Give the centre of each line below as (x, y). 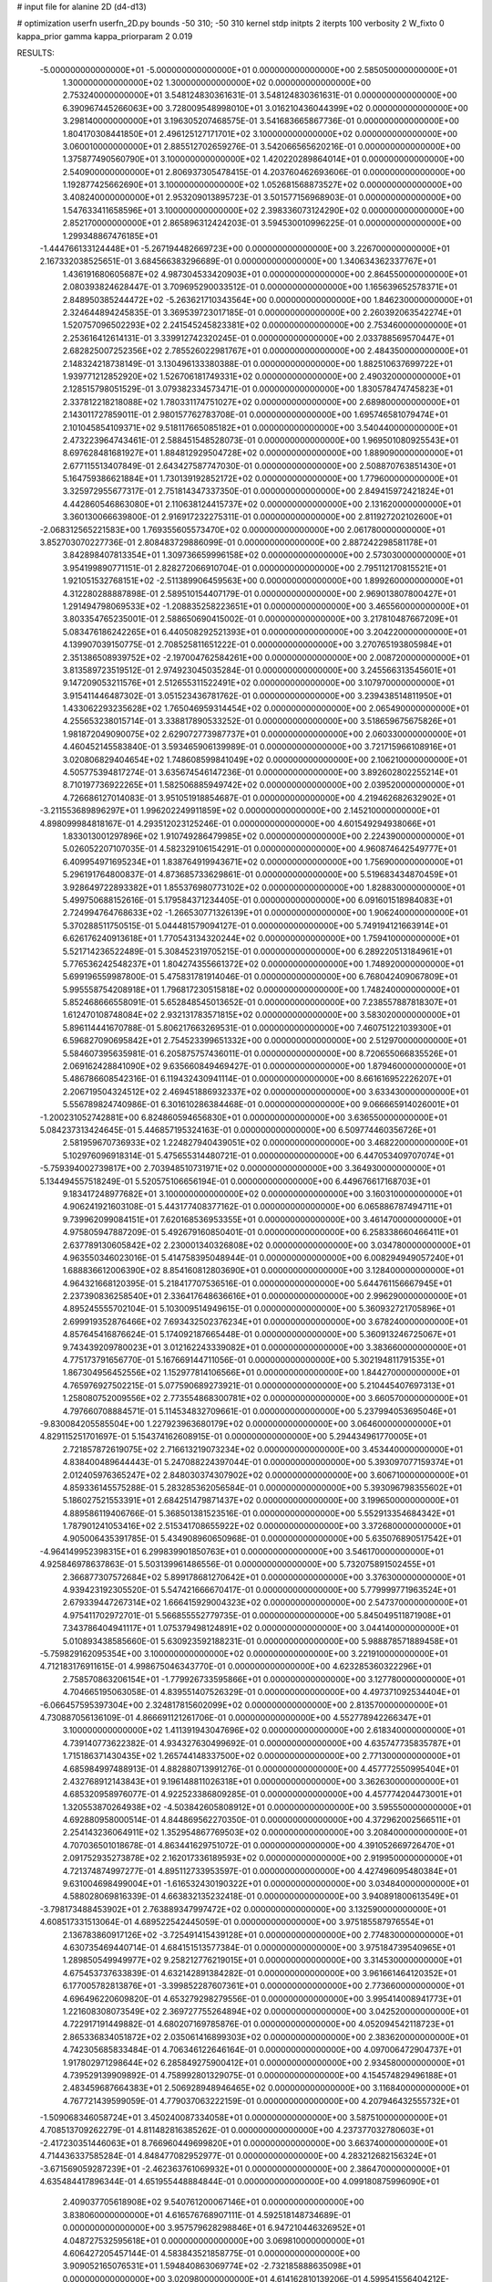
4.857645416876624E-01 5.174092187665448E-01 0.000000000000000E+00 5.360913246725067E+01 (259, 1335)
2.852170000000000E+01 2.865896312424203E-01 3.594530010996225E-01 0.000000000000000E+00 (262, 223)
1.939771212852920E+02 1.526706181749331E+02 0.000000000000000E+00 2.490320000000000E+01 (261, 376)
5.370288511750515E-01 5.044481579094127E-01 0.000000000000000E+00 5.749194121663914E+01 (255, 926)
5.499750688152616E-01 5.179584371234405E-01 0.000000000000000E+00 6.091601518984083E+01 (257, 900)
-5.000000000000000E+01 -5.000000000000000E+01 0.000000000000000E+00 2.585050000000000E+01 (248, 69)
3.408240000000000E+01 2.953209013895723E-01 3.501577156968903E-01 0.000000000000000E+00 (262, 197)
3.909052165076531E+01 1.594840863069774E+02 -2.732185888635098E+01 (212, 2266)
